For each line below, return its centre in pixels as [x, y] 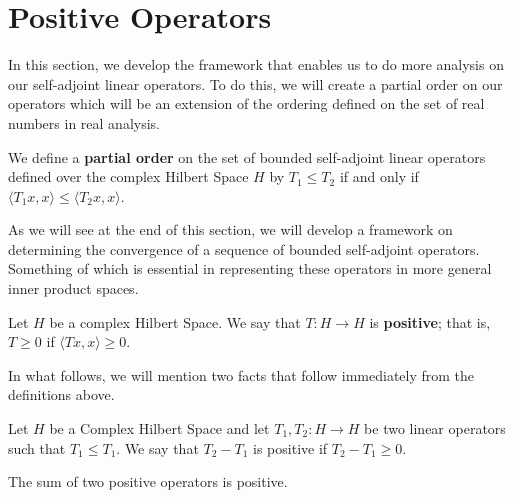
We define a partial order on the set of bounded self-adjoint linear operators [247, 156]
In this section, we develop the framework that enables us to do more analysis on [256, 64]
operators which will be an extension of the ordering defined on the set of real [246, 103]
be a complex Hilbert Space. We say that [175, 321]
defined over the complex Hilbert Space [128, 176]
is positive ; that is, [430, 321]
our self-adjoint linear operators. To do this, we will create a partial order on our [255, 83]
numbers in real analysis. [84, 122]
